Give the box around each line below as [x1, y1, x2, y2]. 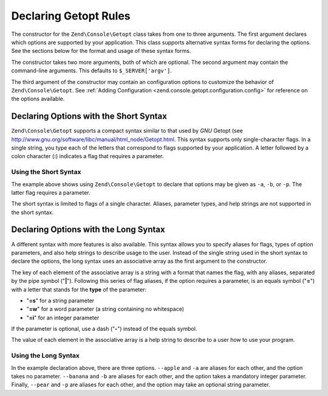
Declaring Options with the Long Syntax [11, 224, 165, 235]
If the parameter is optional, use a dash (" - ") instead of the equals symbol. [11, 325, 197, 333]
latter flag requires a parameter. [11, 189, 91, 196]
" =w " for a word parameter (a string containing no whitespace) [26, 305, 185, 313]
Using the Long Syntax [11, 352, 80, 360]
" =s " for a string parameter [26, 297, 95, 304]
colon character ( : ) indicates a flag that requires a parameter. [11, 153, 164, 160]
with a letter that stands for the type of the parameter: [11, 286, 147, 293]
